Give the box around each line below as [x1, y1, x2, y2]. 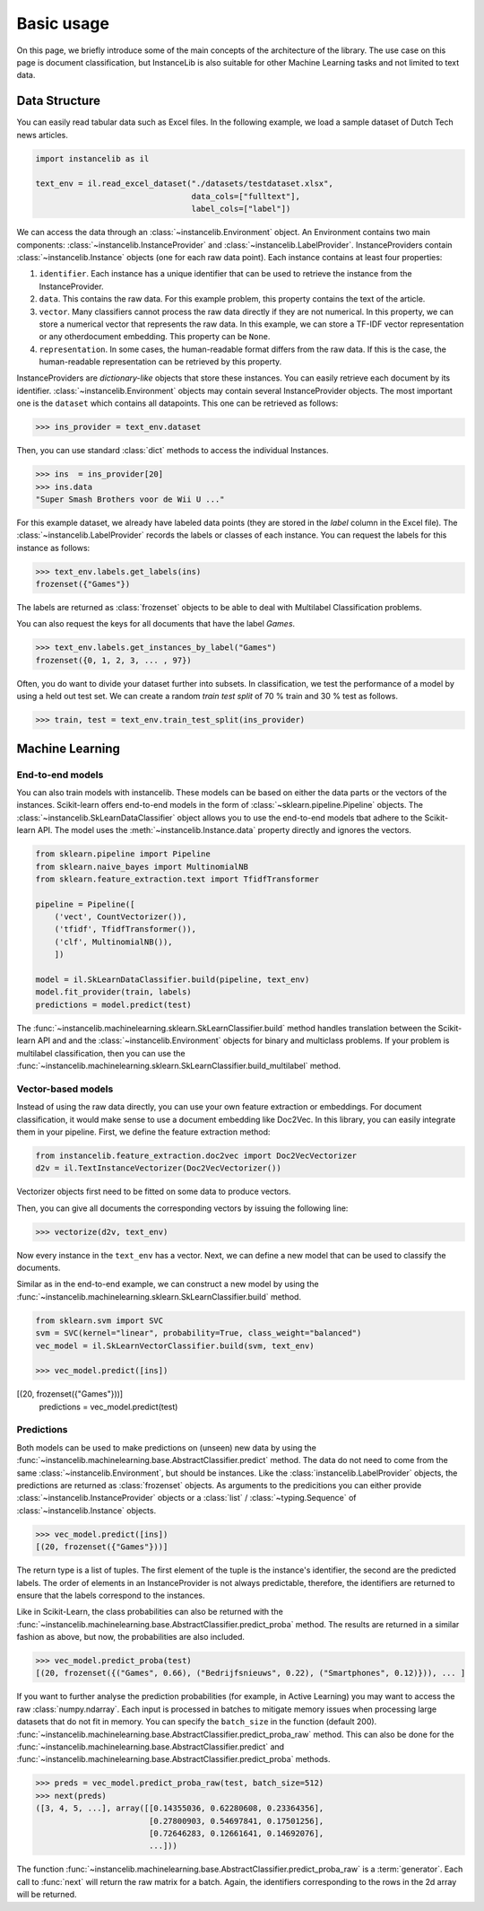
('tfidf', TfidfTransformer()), [54, 925, 197, 934]
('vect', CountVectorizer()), [54, 912, 187, 922]
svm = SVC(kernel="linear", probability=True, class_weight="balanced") [35, 1328, 362, 1338]
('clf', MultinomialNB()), [54, 936, 174, 947]
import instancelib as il [35, 153, 150, 163]
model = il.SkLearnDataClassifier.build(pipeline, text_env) [35, 975, 310, 985]
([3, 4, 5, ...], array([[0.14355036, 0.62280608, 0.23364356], [35, 1803, 324, 1813]
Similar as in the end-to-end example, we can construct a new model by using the [16, 1279, 319, 1290]
